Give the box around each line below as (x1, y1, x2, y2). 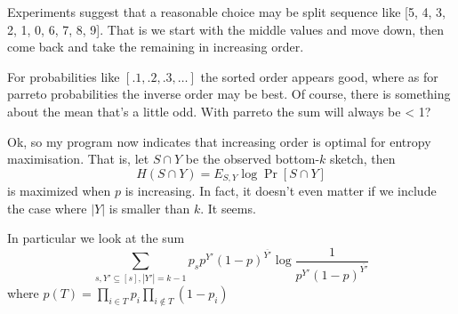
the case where (7, 198, 87, 217)
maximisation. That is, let (7, 149, 149, 168)
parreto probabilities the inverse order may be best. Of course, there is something (7, 85, 451, 103)
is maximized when (7, 181, 111, 200)
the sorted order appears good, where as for (200, 67, 438, 85)
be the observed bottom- (185, 149, 320, 168)
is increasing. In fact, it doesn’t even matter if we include (125, 181, 437, 200)
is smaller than (108, 198, 190, 217)
